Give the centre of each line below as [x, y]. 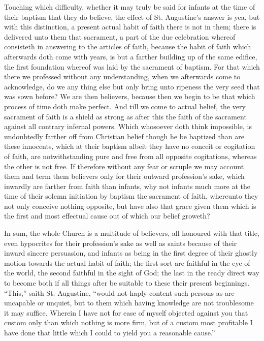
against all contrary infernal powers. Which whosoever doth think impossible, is [128, 126]
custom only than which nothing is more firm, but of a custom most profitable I [128, 322]
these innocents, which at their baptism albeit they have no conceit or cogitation [130, 146]
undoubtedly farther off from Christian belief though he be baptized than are [124, 136]
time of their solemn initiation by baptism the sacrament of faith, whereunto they [131, 196]
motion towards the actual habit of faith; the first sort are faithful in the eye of [127, 262]
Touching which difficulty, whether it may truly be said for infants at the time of [130, 7]
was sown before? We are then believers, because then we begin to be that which [130, 96]
